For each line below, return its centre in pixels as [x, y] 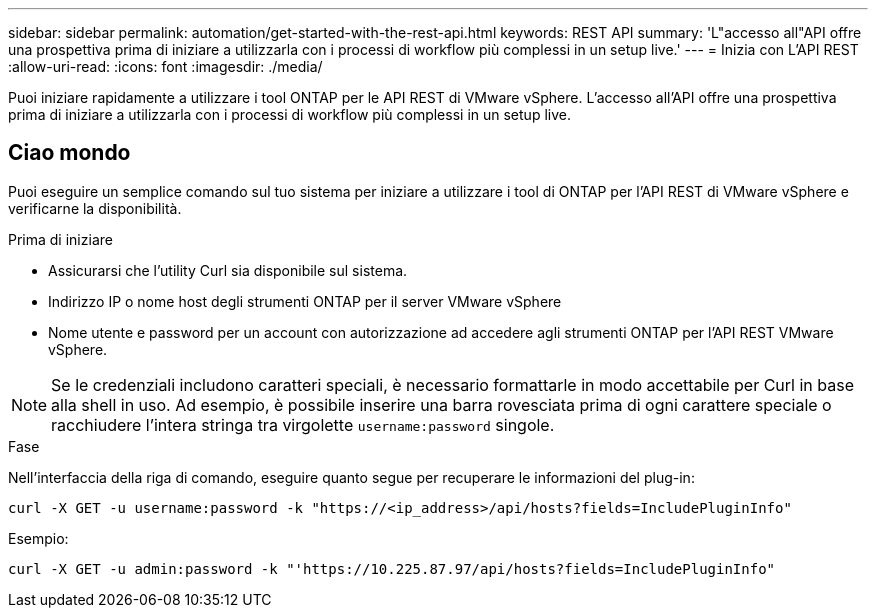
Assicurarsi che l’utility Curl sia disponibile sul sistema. [228, 270]
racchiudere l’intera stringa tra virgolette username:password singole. [303, 424]
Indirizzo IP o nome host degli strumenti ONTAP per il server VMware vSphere [305, 301]
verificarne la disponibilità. [95, 208]
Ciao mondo [69, 153]
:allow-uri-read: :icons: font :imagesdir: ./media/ [165, 66]
